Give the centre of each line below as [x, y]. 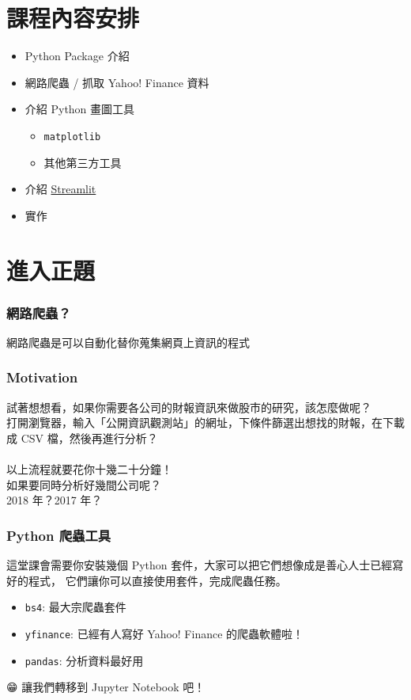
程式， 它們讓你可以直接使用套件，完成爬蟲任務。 [157, 580]
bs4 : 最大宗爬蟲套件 [75, 607]
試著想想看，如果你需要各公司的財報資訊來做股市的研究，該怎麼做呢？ [189, 407]
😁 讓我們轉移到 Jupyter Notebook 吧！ [106, 687]
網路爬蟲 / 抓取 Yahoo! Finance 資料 [117, 82]
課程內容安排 [73, 18]
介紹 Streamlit [60, 189]
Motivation [42, 377]
